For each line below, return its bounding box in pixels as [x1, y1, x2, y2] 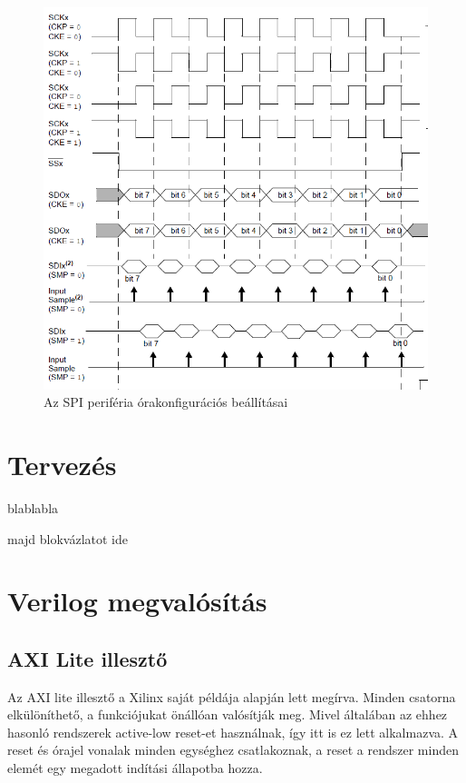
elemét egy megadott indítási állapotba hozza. [7, 758, 263, 778]
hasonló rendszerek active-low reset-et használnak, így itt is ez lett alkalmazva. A [7, 722, 459, 741]
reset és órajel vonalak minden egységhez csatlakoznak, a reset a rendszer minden [7, 740, 459, 759]
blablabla [7, 498, 59, 517]
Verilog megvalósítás [7, 582, 267, 619]
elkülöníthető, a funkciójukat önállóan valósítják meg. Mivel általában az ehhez [7, 705, 448, 724]
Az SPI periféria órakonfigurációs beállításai [44, 392, 288, 411]
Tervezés [7, 445, 117, 482]
